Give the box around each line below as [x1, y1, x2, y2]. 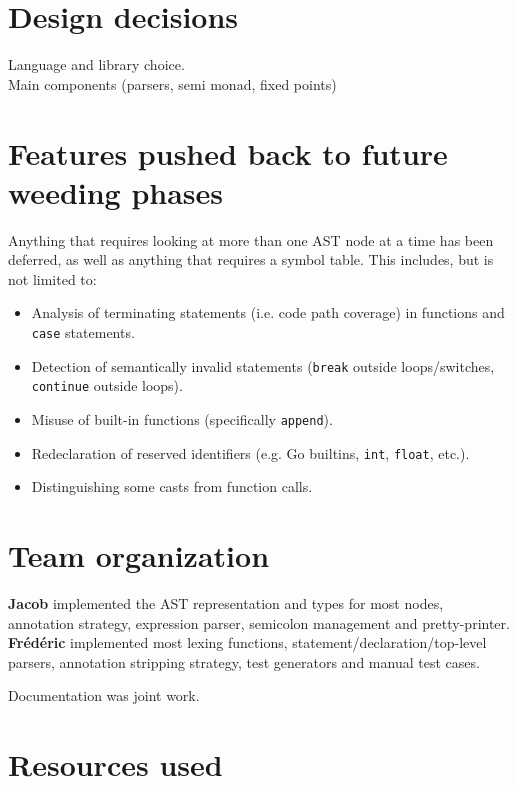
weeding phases [8, 171, 224, 212]
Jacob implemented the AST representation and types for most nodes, [8, 593, 444, 613]
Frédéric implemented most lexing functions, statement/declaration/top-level [8, 632, 487, 653]
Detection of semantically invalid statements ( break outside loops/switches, [31, 355, 495, 376]
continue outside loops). [31, 375, 183, 396]
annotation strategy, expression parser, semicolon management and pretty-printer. [8, 612, 510, 633]
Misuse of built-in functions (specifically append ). [31, 408, 333, 429]
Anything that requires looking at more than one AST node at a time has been [8, 229, 494, 250]
